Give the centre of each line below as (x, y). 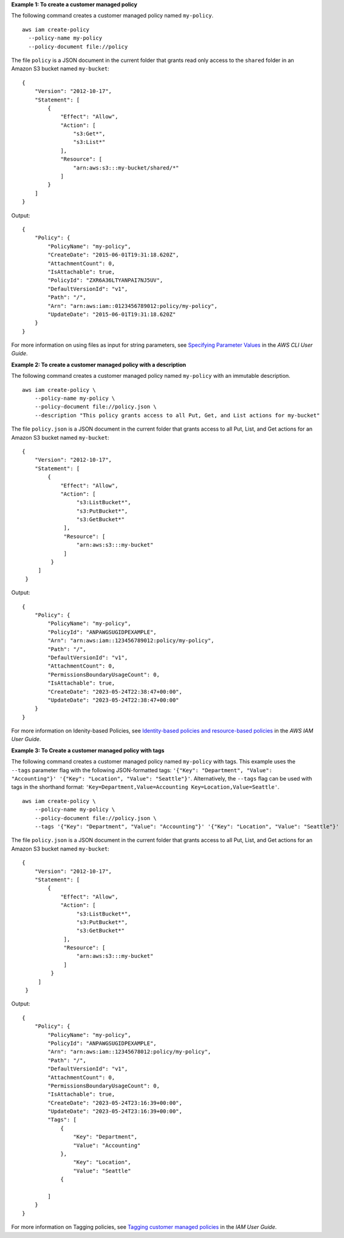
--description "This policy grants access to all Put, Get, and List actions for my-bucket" (177, 415)
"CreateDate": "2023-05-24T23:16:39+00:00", (115, 1103)
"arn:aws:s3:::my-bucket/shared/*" (126, 168)
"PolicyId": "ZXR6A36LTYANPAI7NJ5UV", (105, 280)
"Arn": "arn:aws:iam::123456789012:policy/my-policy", (131, 641)
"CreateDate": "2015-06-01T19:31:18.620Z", (113, 255)
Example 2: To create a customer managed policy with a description (99, 364)
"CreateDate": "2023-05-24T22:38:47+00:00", (115, 692)
